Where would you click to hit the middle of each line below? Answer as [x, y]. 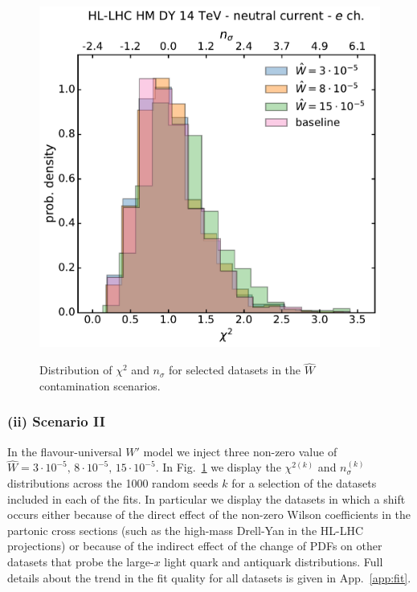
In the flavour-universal [65, 451]
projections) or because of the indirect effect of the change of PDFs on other [195, 546]
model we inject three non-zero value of [240, 451]
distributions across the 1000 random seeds [113, 483]
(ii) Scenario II [56, 421]
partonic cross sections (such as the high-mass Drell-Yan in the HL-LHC [186, 530]
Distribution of [76, 370]
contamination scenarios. [100, 385]
